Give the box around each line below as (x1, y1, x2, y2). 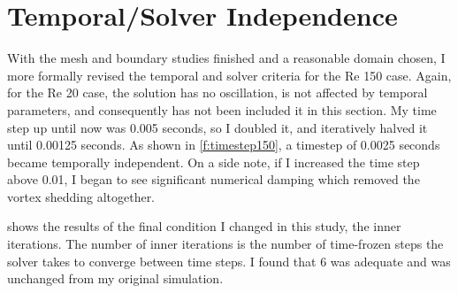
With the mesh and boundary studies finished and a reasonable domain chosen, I (7, 49, 446, 67)
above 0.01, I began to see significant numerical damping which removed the (7, 170, 420, 189)
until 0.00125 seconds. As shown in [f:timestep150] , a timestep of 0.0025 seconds (7, 135, 440, 154)
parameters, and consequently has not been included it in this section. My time (7, 100, 437, 119)
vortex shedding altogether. (7, 187, 156, 205)
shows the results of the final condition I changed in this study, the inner (7, 217, 401, 235)
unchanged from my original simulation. (7, 269, 224, 288)
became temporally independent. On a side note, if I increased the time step (7, 152, 420, 171)
